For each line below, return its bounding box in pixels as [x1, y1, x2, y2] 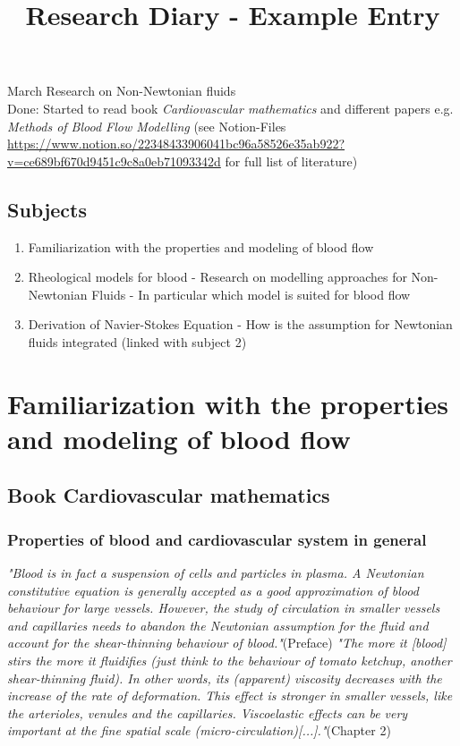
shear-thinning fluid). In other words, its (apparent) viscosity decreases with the [7, 668, 442, 687]
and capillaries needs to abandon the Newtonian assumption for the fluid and [7, 615, 429, 634]
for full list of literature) [225, 151, 358, 170]
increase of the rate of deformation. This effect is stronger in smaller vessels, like [7, 686, 453, 705]
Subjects [7, 195, 88, 223]
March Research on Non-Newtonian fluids [7, 81, 236, 100]
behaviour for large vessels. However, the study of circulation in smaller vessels [7, 598, 440, 617]
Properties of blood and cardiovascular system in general [7, 528, 427, 550]
